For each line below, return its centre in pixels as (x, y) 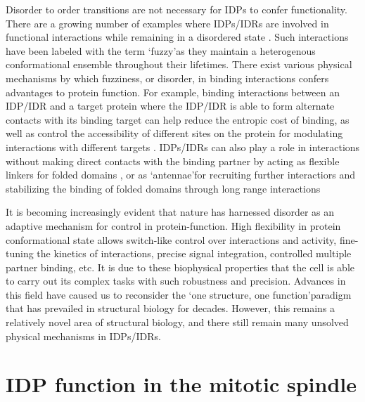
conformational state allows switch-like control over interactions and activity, (171, 239)
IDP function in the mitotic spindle (181, 384)
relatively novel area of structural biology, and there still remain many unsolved (177, 322)
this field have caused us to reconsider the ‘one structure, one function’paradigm (179, 294)
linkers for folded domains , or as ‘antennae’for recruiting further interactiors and (180, 175)
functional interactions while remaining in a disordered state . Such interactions (177, 37)
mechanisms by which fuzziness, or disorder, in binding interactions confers (167, 78)
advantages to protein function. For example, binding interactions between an (173, 92)
